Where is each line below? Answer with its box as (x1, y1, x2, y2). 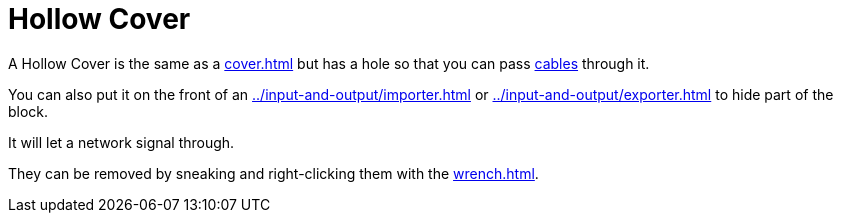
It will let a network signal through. (8, 133, 235, 151)
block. (8, 102, 49, 120)
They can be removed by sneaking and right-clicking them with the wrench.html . (8, 164, 539, 182)
